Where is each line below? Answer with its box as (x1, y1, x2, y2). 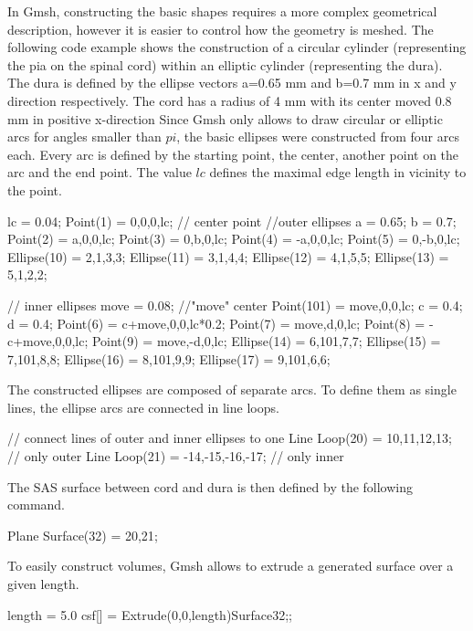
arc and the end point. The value (7, 163, 192, 182)
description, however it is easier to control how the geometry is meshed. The (7, 19, 434, 38)
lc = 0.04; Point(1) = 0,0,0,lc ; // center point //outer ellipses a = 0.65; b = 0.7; (7, 211, 457, 230)
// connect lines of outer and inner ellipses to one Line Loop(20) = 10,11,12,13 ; (7, 428, 452, 447)
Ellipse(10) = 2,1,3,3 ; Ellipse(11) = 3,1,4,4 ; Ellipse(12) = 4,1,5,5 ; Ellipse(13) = (7, 247, 449, 266)
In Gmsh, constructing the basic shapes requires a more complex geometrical (7, 2, 437, 20)
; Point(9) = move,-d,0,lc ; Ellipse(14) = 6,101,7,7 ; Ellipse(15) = (84, 331, 441, 351)
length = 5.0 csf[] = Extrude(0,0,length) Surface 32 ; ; (7, 605, 292, 624)
